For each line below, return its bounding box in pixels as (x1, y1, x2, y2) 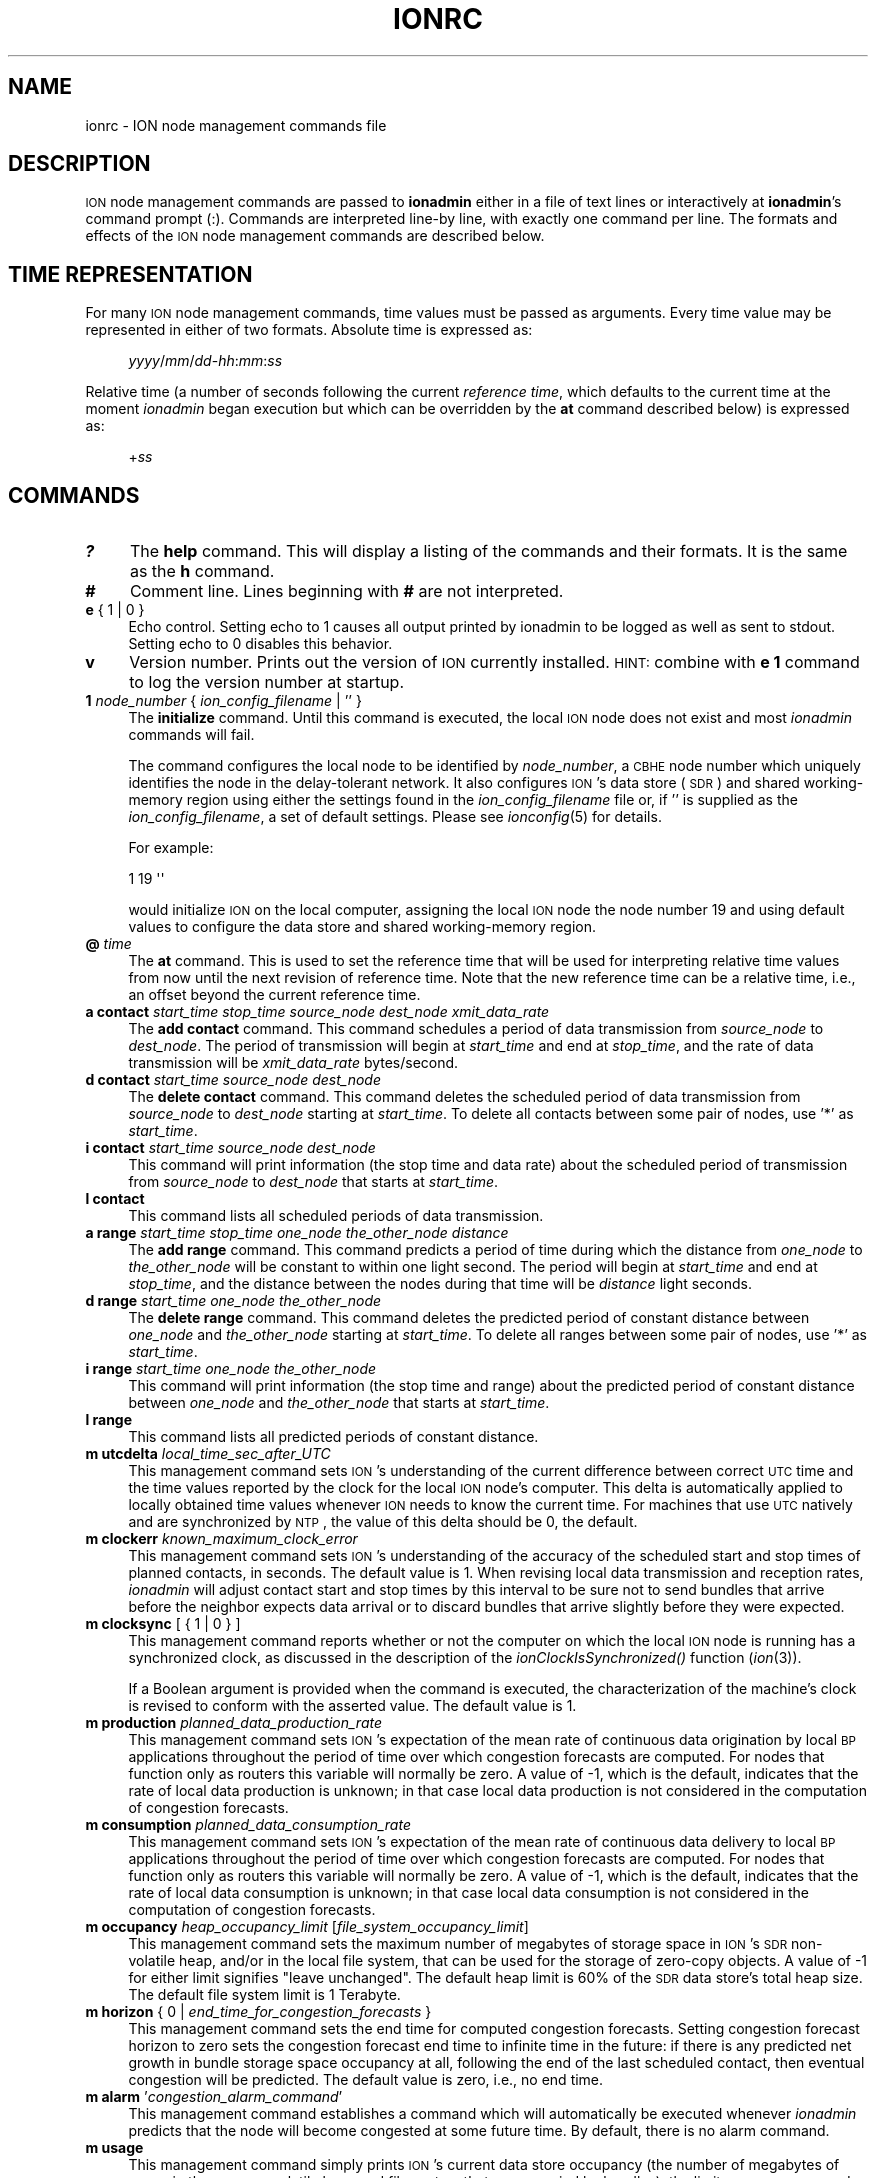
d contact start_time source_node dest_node (85, 1071, 381, 1089)
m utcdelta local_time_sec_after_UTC (85, 1445, 331, 1463)
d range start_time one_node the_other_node (85, 1292, 382, 1310)
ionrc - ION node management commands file (85, 116, 387, 134)
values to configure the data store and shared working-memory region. (128, 918, 597, 936)
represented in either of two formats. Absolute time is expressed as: (85, 321, 533, 339)
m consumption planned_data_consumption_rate (85, 1816, 411, 1834)
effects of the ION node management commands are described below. (85, 227, 545, 245)
